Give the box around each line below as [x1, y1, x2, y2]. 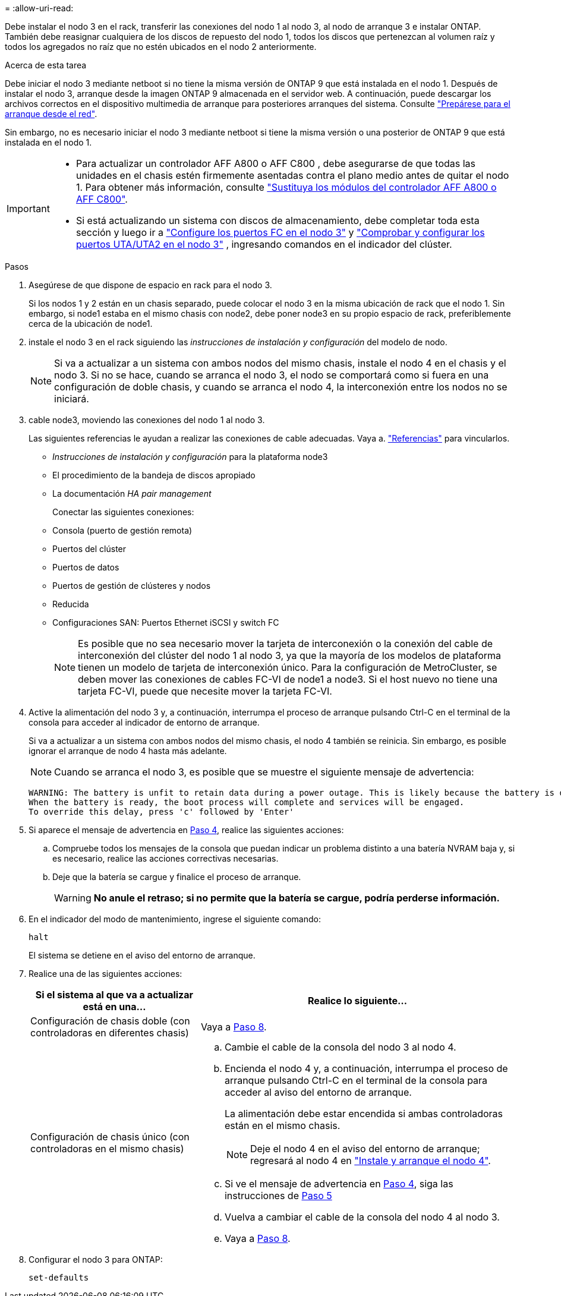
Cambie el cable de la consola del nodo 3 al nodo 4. [224, 1041, 456, 1053]
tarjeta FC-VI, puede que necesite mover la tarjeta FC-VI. [78, 685, 332, 697]
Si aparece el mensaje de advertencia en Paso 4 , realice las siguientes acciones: [29, 825, 344, 835]
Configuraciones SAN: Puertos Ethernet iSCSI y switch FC [52, 617, 279, 627]
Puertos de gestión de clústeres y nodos [52, 581, 211, 591]
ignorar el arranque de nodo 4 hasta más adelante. [29, 746, 227, 756]
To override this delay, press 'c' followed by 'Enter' [29, 807, 294, 816]
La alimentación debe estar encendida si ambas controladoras [224, 1108, 503, 1120]
